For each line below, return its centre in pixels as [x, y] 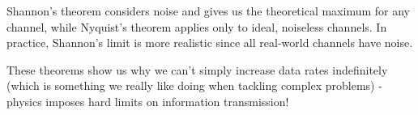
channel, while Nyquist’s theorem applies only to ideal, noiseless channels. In [197, 26]
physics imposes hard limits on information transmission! [148, 101]
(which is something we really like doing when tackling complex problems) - [194, 85]
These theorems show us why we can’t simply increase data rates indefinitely [197, 69]
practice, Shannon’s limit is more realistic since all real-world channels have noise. [210, 43]
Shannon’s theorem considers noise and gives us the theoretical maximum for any [208, 11]
